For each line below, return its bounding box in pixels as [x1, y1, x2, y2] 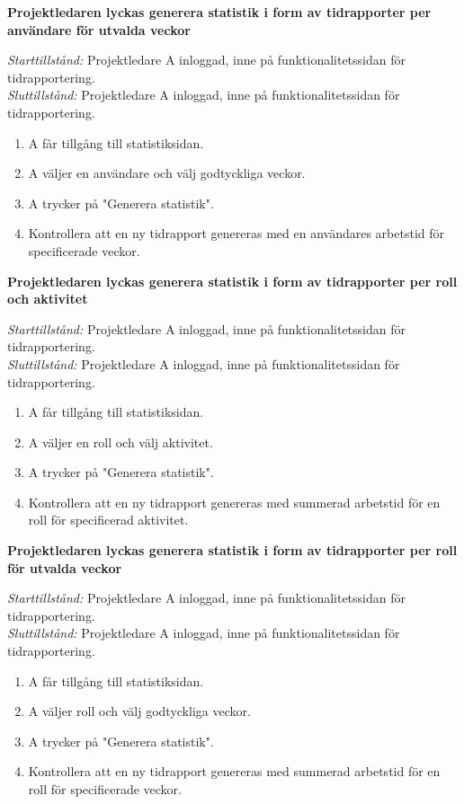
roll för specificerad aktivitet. [28, 510, 189, 529]
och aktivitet [7, 289, 88, 308]
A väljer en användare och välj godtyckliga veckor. [28, 163, 306, 182]
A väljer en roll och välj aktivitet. [28, 432, 213, 451]
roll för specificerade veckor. [28, 780, 182, 798]
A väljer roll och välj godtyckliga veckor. [28, 702, 251, 720]
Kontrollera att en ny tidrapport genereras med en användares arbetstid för [28, 224, 445, 243]
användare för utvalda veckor [7, 20, 191, 39]
